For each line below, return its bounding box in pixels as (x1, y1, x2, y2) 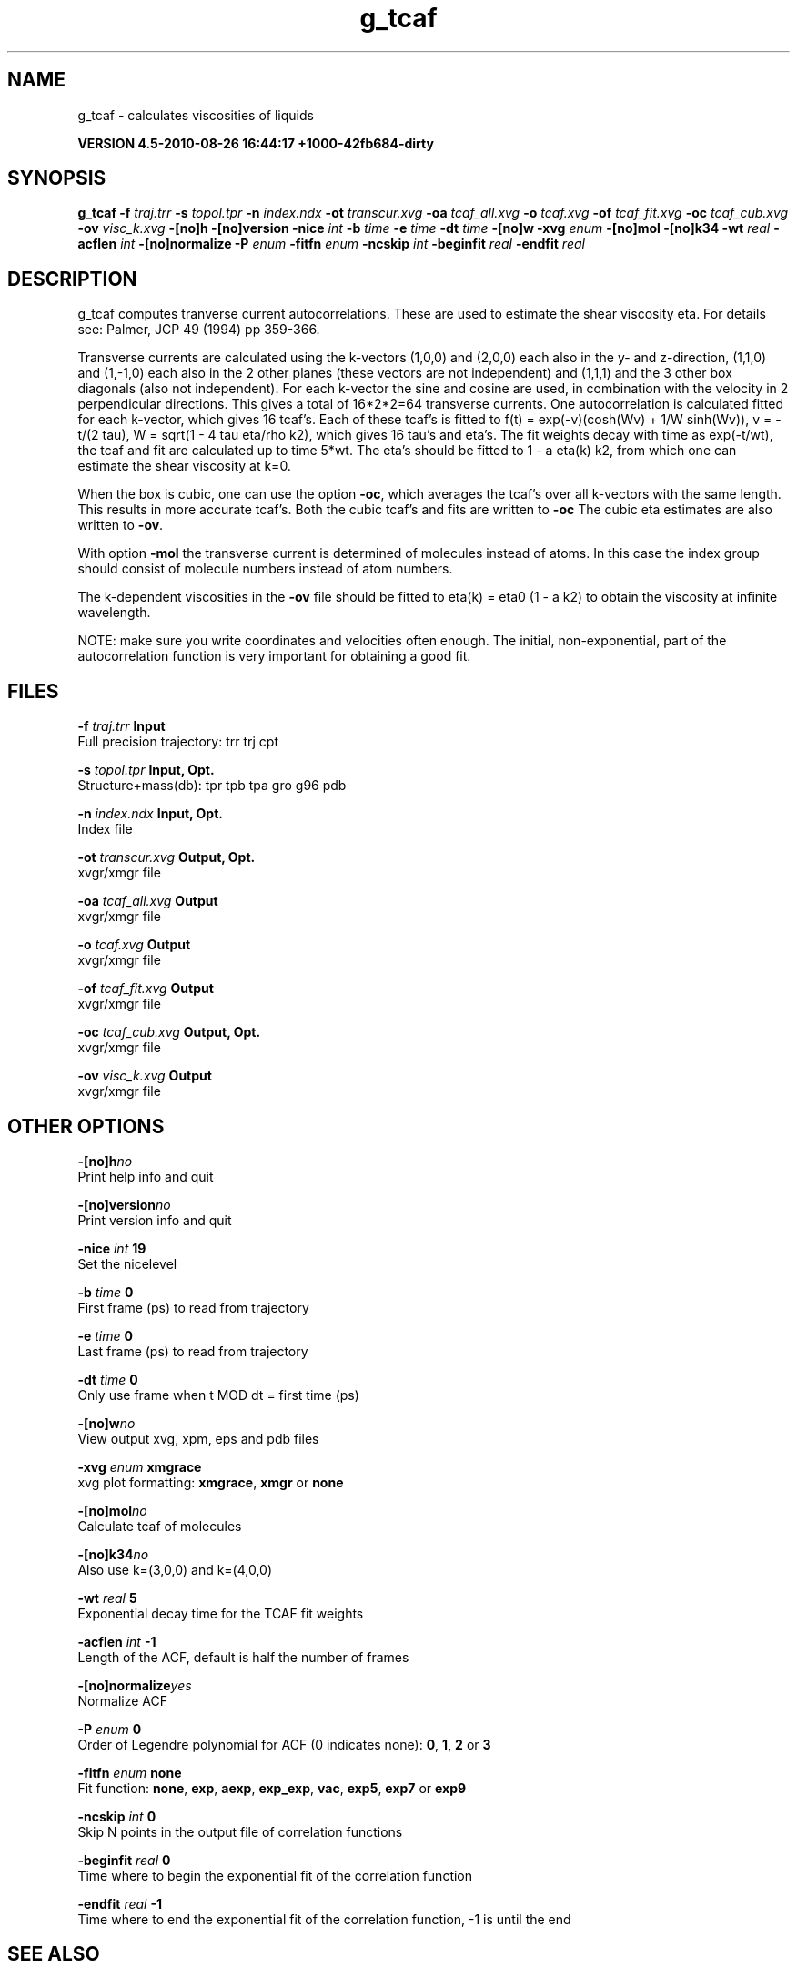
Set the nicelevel (77, 1255, 177, 1272)
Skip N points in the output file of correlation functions (77, 1823, 403, 1840)
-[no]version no (77, 1196, 171, 1212)
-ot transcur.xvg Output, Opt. (77, 849, 256, 866)
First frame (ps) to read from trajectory (77, 1299, 309, 1315)
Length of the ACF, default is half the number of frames (77, 1648, 409, 1665)
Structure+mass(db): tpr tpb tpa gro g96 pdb (77, 777, 347, 794)
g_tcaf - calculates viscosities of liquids (77, 107, 314, 123)
